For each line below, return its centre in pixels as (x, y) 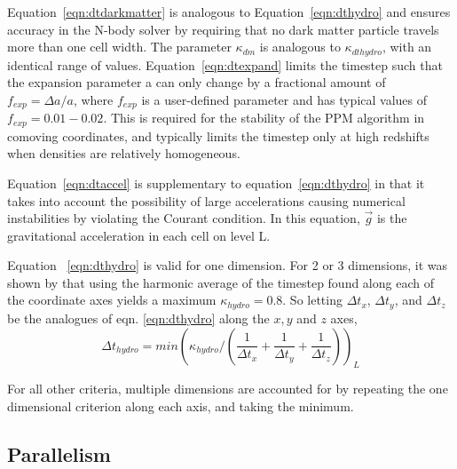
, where (93, 99)
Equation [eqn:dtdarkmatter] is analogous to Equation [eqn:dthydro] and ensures (229, 12)
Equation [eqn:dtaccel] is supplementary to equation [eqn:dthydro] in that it (216, 183)
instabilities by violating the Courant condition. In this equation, (184, 218)
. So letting (312, 300)
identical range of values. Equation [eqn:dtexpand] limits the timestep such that (225, 64)
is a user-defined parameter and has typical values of (284, 99)
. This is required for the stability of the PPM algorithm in (264, 118)
